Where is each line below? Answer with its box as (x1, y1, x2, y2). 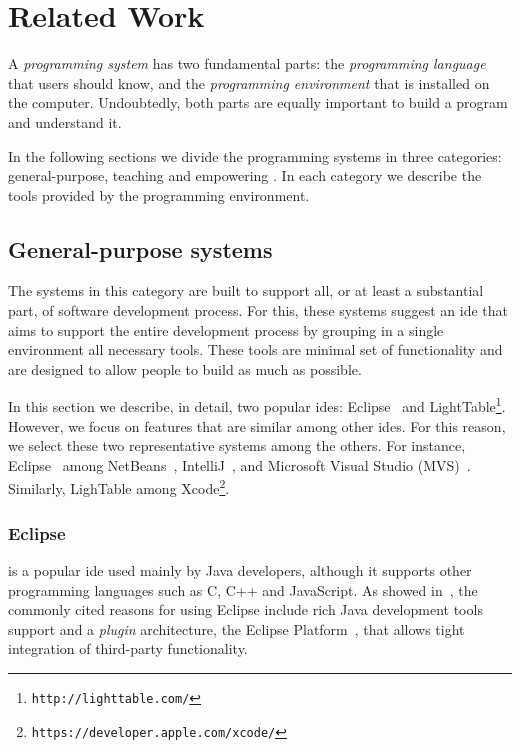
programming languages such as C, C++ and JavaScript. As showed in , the (8, 579, 478, 600)
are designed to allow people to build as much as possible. (8, 358, 362, 379)
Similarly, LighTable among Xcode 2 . (8, 475, 230, 499)
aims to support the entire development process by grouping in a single (8, 319, 444, 340)
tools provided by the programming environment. (8, 184, 310, 205)
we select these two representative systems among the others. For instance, (8, 435, 466, 456)
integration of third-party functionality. (8, 638, 248, 659)
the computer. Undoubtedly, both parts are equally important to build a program (8, 92, 508, 113)
